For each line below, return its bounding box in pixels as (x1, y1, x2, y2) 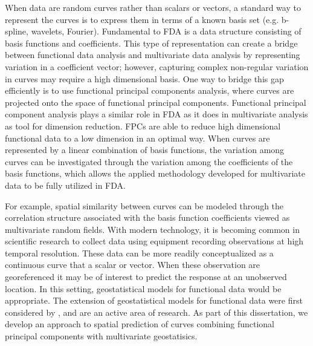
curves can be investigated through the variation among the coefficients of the (5, 155, 293, 168)
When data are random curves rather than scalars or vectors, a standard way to (5, 1, 301, 13)
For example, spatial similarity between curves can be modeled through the (5, 199, 284, 212)
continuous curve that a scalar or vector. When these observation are (5, 258, 260, 271)
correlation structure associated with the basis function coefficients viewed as (5, 211, 290, 224)
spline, (5, 25, 28, 38)
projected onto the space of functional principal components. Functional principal (5, 96, 306, 108)
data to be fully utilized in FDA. (5, 178, 126, 191)
